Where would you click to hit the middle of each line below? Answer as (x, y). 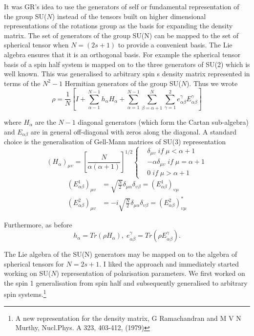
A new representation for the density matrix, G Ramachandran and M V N (128, 318)
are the (45, 122)
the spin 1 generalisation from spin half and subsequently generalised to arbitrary (126, 282)
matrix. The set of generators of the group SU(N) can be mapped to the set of (121, 35)
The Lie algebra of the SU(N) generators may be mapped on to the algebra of (121, 254)
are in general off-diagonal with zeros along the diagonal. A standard (133, 131)
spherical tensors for (34, 263)
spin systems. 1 (25, 293)
